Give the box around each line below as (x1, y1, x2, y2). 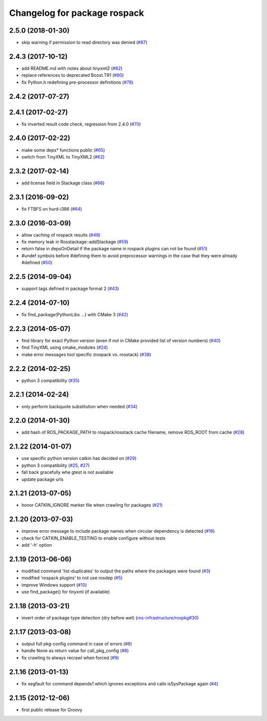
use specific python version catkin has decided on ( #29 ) (21, 455, 137, 461)
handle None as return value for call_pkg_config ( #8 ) (21, 648, 129, 654)
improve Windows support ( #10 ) (21, 582, 87, 588)
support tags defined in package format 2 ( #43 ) (21, 285, 119, 292)
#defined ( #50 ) (21, 260, 53, 266)
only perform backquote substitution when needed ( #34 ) (21, 403, 138, 409)
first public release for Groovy (21, 707, 83, 713)
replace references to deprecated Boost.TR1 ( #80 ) (21, 72, 124, 78)
